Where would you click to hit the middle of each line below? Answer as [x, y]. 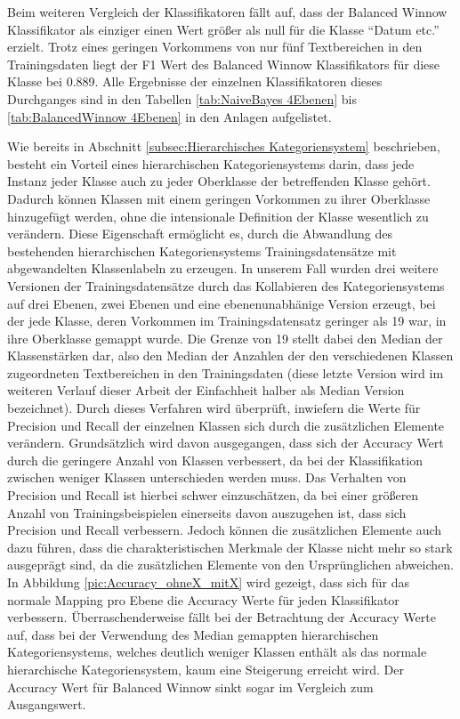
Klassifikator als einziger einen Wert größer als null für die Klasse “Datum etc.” [223, 29]
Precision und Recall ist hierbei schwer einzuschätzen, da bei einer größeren [213, 495]
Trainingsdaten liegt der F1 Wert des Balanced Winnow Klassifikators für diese [224, 64]
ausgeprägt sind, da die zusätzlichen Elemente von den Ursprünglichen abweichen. [230, 565]
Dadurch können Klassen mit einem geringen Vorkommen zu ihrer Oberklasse [219, 198]
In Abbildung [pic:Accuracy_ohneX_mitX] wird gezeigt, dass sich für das [208, 582]
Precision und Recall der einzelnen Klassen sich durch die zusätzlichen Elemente [226, 425]
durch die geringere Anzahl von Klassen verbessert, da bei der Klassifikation [215, 460]
